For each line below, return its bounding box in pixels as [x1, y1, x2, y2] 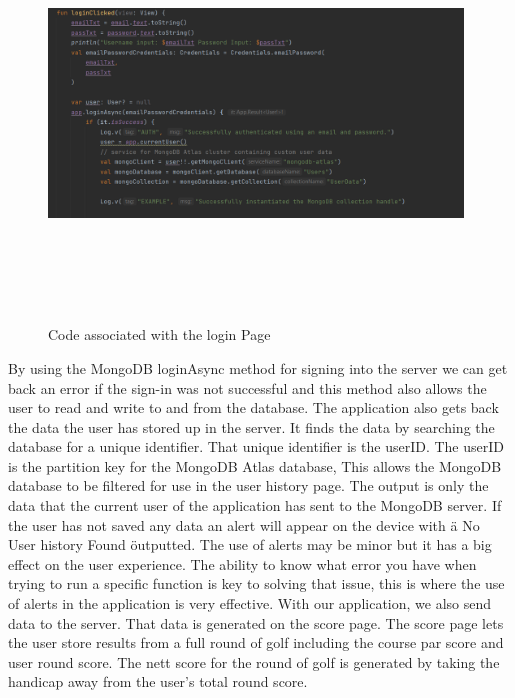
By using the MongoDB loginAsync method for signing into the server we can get [8, 357, 508, 378]
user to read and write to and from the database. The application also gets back [8, 397, 499, 418]
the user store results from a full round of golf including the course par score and [8, 632, 504, 653]
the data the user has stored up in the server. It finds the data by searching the [8, 416, 495, 437]
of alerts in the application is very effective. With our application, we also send [8, 593, 492, 614]
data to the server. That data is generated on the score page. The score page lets [8, 612, 504, 633]
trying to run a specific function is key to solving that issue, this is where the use [8, 573, 505, 594]
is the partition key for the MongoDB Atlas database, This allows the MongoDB [8, 455, 502, 476]
